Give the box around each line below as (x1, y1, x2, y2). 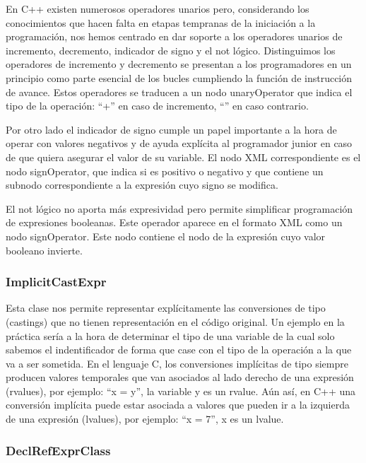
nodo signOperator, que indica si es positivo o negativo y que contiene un (6, 163, 324, 178)
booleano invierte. (6, 242, 83, 257)
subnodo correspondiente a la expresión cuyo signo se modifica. (6, 177, 278, 192)
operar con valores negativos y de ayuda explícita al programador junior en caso (6, 136, 353, 151)
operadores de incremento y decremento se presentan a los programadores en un (6, 57, 352, 71)
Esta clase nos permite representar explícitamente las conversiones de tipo (6, 300, 326, 315)
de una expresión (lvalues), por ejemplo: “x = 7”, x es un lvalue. (6, 411, 284, 426)
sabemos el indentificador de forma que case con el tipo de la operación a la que (6, 342, 352, 357)
